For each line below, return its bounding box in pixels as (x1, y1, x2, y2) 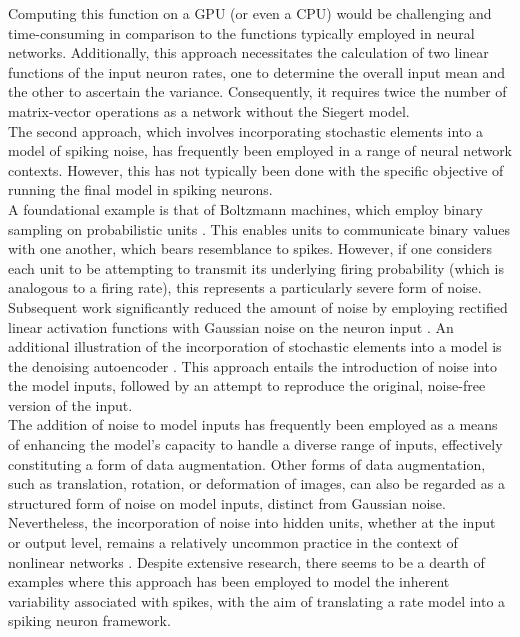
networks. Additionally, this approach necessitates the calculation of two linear (8, 42, 489, 63)
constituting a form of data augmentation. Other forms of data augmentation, (8, 453, 486, 474)
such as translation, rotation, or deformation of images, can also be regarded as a (8, 473, 505, 494)
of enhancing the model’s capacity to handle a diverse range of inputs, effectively (8, 434, 503, 455)
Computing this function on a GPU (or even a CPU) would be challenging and (8, 3, 492, 23)
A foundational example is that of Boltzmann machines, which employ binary (8, 198, 483, 219)
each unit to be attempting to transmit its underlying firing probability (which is (8, 257, 504, 278)
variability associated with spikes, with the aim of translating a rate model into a (8, 590, 506, 611)
